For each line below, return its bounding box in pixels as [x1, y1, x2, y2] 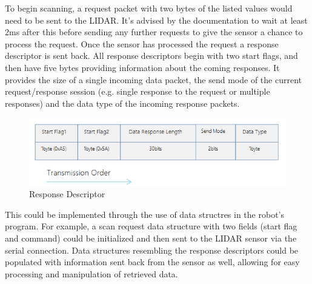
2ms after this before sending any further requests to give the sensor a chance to [5, 25, 303, 38]
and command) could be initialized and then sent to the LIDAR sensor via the [5, 232, 297, 244]
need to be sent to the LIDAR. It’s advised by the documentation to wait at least [5, 13, 308, 26]
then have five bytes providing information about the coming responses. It [5, 61, 280, 73]
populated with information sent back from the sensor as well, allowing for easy [5, 255, 300, 268]
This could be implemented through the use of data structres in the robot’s [5, 208, 284, 220]
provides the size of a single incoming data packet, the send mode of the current [5, 73, 302, 86]
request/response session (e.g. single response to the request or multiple [5, 85, 270, 98]
